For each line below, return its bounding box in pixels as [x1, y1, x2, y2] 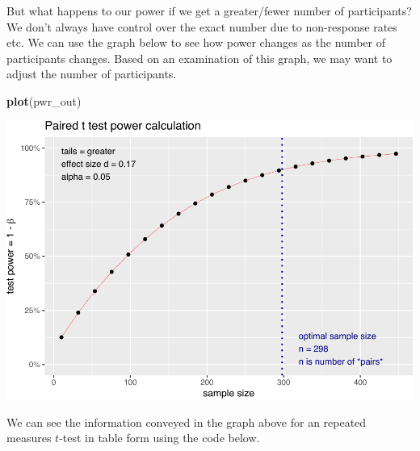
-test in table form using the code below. [59, 429, 260, 446]
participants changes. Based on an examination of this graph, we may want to [6, 49, 393, 66]
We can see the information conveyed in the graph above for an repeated [6, 413, 367, 430]
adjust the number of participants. [6, 65, 177, 82]
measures [6, 429, 52, 446]
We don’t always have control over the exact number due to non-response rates [6, 18, 397, 35]
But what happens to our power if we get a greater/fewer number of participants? [6, 2, 412, 19]
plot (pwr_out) [6, 92, 82, 109]
